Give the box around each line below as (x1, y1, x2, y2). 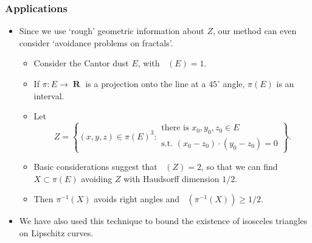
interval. (33, 89, 64, 102)
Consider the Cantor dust (33, 57, 129, 69)
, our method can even (212, 24, 297, 37)
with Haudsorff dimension (123, 172, 220, 185)
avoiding (81, 172, 113, 185)
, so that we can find (201, 160, 278, 173)
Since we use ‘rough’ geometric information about (19, 24, 204, 37)
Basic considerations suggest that (33, 160, 158, 173)
